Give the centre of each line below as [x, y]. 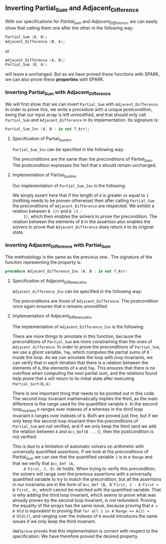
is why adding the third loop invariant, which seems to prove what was [84, 495]
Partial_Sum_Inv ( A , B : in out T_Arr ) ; [48, 129]
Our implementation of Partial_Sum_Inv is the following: [69, 186]
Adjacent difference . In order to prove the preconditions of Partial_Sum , [86, 347]
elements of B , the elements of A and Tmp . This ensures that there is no [83, 368]
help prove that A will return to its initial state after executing [73, 378]
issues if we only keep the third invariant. [54, 521]
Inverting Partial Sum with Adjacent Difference [58, 93]
